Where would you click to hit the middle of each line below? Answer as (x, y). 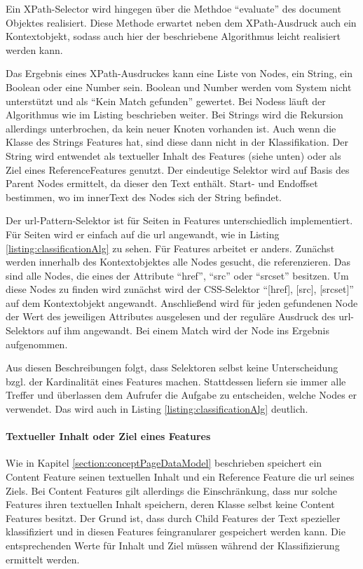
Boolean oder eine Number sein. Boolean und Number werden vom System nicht (179, 87)
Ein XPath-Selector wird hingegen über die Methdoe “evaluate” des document (173, 8)
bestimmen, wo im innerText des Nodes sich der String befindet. (144, 197)
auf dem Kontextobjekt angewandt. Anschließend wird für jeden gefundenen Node (182, 302)
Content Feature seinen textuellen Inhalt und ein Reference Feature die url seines (180, 477)
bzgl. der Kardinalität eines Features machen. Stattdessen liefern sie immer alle (176, 381)
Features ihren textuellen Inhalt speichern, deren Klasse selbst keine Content (170, 504)
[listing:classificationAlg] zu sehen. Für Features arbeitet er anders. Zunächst (170, 248)
